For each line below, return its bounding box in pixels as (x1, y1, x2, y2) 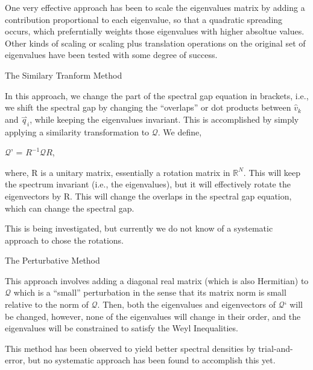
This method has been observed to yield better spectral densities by (5, 342, 256, 354)
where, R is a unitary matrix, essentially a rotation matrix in (5, 166, 230, 178)
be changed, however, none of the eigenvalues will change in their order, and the (5, 310, 301, 322)
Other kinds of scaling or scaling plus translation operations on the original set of (5, 36, 306, 49)
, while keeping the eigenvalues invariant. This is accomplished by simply (30, 112, 299, 125)
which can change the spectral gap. (5, 201, 134, 214)
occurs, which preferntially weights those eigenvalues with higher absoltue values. (5, 25, 305, 37)
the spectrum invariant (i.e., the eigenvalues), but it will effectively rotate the (5, 178, 291, 190)
